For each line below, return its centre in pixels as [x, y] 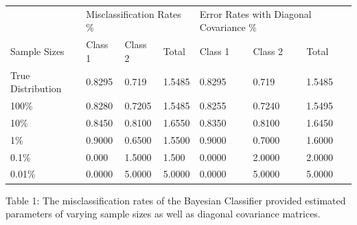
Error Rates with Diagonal [255, 13]
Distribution [36, 88]
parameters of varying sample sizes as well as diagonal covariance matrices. [163, 214]
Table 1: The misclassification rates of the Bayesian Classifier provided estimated [176, 200]
